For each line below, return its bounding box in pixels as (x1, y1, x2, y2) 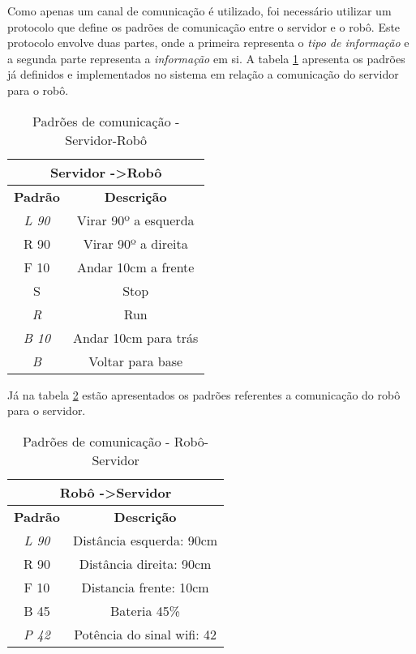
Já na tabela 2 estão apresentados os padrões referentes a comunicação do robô (7, 386, 401, 403)
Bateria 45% (110, 601, 181, 620)
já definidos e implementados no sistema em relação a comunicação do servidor (7, 66, 399, 83)
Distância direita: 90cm (79, 554, 212, 573)
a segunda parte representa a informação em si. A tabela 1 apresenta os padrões (7, 49, 405, 66)
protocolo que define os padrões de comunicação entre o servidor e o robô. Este (7, 18, 401, 35)
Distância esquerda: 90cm (72, 530, 218, 549)
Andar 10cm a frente (76, 257, 195, 276)
